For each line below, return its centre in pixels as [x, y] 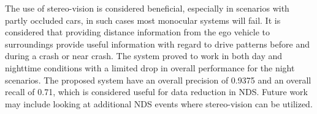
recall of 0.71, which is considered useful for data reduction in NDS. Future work [157, 92]
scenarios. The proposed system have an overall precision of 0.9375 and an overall [158, 80]
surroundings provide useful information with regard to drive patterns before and [157, 44]
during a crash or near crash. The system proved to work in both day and [144, 56]
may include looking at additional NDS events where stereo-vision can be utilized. [159, 103]
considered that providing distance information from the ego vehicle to [137, 32]
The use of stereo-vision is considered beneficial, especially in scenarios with [147, 8]
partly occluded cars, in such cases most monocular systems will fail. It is [143, 20]
